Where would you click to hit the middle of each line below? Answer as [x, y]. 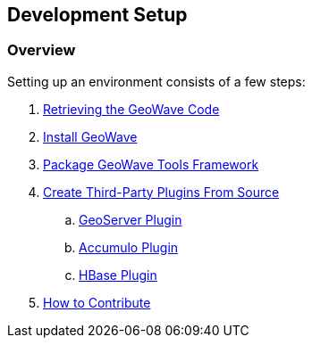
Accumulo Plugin [129, 247]
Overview [42, 50]
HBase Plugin [118, 275]
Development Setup [97, 15]
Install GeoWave [90, 136]
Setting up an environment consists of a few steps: [156, 81]
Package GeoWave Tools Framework [151, 164]
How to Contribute [97, 302]
